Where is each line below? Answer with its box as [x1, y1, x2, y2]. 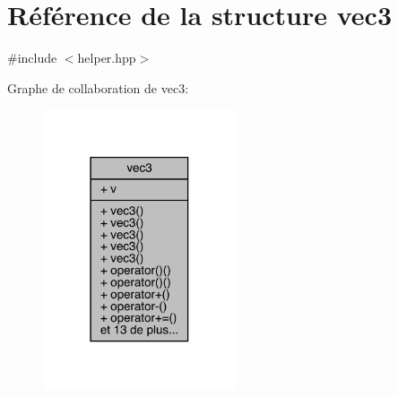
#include [7, 48, 57, 67]
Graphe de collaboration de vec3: [7, 78, 189, 97]
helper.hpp [77, 48, 136, 67]
